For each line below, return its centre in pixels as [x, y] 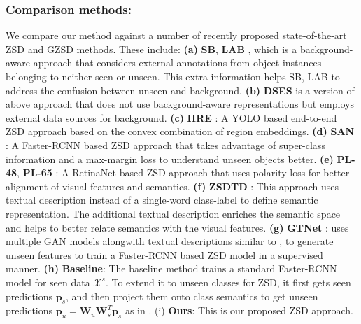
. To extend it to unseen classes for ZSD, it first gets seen [228, 282]
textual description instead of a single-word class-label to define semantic [162, 200]
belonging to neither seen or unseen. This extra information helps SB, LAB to [173, 76]
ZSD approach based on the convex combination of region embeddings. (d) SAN [180, 131]
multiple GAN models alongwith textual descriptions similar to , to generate [170, 241]
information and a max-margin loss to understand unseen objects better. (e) [170, 159]
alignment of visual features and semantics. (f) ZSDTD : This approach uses [172, 186]
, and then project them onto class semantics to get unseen [192, 296]
